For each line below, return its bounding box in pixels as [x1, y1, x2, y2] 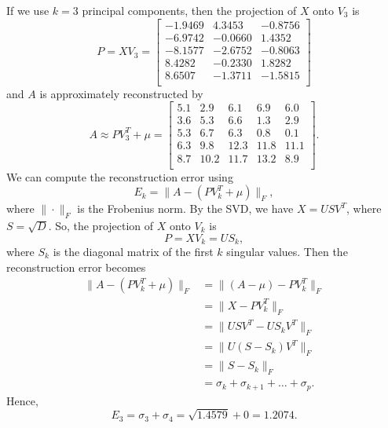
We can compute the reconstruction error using [6, 168, 233, 185]
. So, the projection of [48, 217, 154, 233]
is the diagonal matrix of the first [53, 243, 214, 259]
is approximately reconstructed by [39, 85, 203, 101]
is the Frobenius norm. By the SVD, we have [77, 200, 294, 217]
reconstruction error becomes [6, 258, 146, 275]
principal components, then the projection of [82, 2, 297, 18]
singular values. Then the [226, 243, 348, 259]
